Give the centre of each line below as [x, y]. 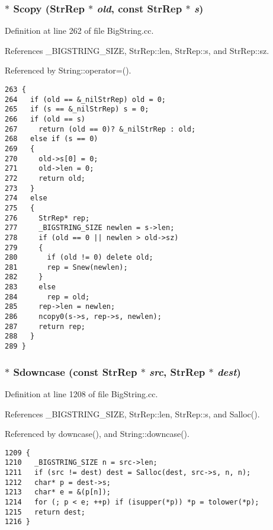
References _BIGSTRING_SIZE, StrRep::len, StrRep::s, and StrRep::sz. [137, 50]
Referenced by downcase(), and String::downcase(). [97, 434]
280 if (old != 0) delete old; [79, 258]
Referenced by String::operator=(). [68, 70]
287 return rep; [45, 326]
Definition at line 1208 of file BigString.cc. [81, 393]
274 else [26, 198]
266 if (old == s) [45, 119]
